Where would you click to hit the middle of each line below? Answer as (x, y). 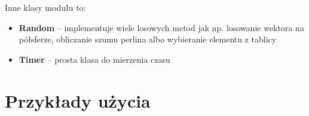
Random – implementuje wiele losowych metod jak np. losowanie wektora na (161, 27)
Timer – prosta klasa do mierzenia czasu (94, 59)
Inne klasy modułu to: (45, 7)
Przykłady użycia (78, 100)
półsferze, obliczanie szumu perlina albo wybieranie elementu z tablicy (148, 39)
